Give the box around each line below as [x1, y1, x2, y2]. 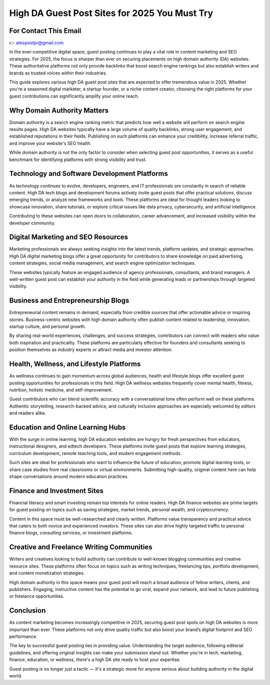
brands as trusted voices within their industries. [9, 70, 107, 76]
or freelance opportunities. [9, 593, 64, 599]
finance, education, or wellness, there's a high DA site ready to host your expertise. [9, 656, 181, 662]
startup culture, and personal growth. [9, 323, 86, 329]
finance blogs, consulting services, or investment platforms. [9, 530, 133, 536]
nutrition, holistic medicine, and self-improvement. [9, 386, 113, 392]
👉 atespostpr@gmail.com [9, 40, 64, 46]
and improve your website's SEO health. [9, 140, 92, 146]
